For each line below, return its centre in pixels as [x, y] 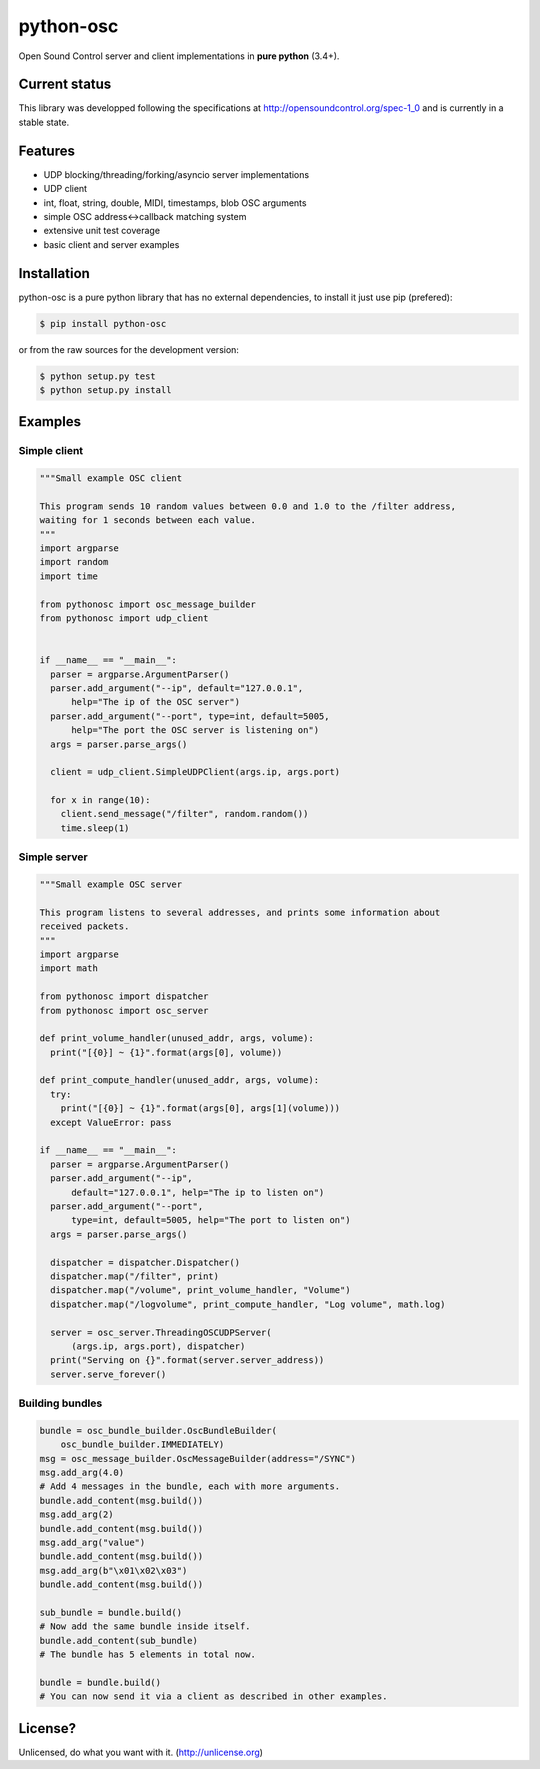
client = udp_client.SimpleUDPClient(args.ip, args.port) [195, 772]
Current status [65, 84]
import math [69, 968]
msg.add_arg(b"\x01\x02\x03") [113, 1570]
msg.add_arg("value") [92, 1542]
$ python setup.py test [98, 376]
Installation [54, 273]
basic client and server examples [111, 244]
